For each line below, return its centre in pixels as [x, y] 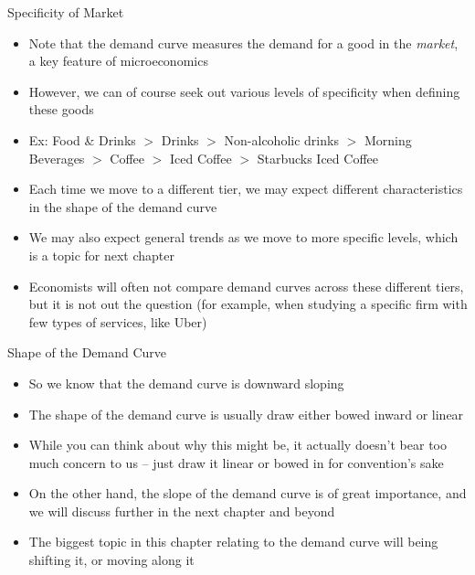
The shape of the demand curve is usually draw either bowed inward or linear [246, 414]
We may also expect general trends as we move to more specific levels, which [243, 237]
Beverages [57, 158]
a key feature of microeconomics [118, 61]
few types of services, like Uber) [118, 321]
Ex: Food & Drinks [82, 139]
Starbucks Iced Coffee [317, 158]
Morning [388, 139]
